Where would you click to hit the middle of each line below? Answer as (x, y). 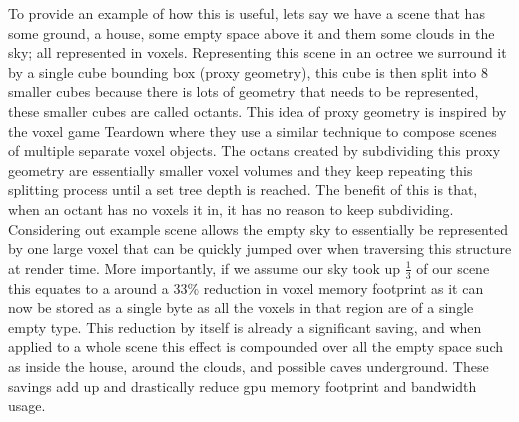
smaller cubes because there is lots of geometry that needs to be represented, (243, 91)
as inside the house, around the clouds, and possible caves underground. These (248, 365)
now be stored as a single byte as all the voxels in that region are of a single (241, 307)
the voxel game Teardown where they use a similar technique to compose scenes (252, 130)
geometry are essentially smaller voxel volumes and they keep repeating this (240, 169)
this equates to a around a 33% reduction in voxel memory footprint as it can (246, 287)
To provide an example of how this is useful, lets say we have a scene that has (246, 13)
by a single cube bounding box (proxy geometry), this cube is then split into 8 (248, 71)
